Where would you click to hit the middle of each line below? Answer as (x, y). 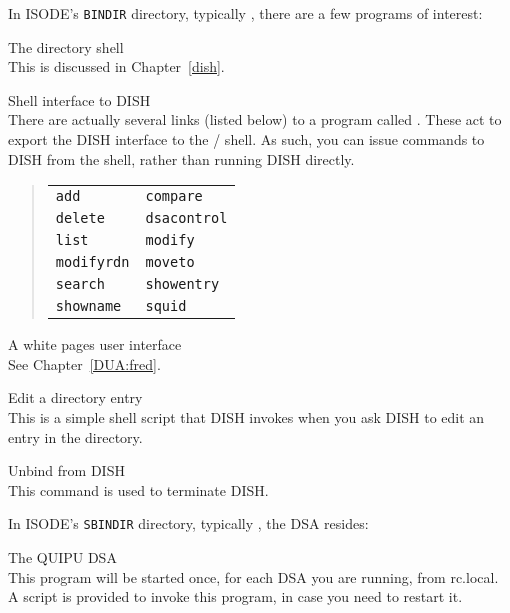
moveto (170, 262)
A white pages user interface (95, 344)
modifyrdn (92, 262)
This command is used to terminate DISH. (138, 489)
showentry (182, 284)
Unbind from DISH (66, 470)
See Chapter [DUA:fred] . (84, 363)
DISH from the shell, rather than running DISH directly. (181, 158)
